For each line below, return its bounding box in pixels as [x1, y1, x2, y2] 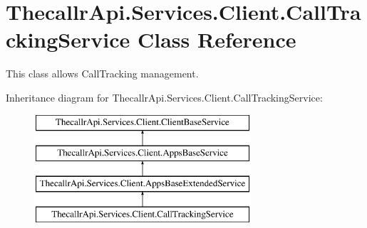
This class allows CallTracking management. [6, 66, 199, 81]
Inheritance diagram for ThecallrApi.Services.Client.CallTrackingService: [6, 89, 323, 104]
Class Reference [137, 25, 296, 54]
